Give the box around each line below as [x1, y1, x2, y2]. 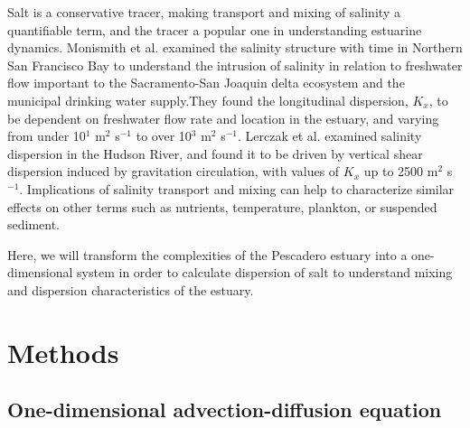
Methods [7, 333, 119, 370]
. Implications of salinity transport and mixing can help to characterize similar [19, 179, 455, 198]
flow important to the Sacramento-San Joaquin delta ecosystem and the [7, 73, 405, 92]
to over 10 [136, 126, 192, 145]
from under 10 [7, 126, 86, 145]
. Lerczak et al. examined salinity [237, 126, 422, 145]
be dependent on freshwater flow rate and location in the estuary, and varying [7, 108, 439, 127]
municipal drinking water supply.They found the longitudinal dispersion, [7, 90, 409, 109]
